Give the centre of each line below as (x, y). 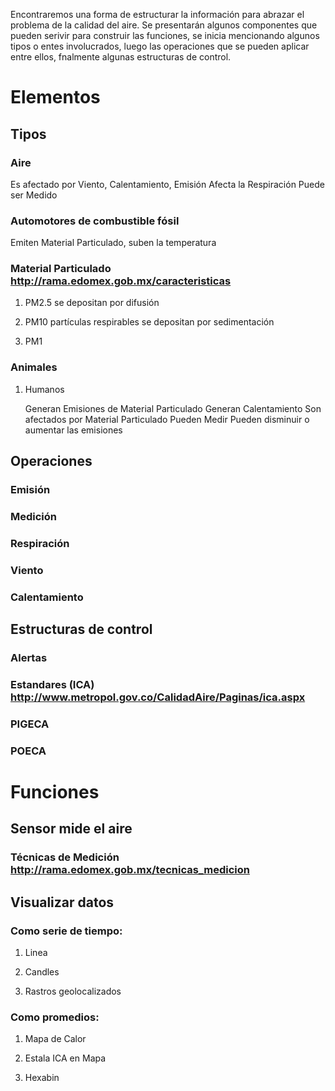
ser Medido (34, 195)
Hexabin (42, 1078)
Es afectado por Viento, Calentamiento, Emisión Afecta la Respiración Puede (167, 184)
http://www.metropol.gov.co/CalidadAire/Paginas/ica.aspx (158, 697)
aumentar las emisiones (73, 430)
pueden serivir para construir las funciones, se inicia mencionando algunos (165, 35)
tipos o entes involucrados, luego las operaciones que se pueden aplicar (160, 46)
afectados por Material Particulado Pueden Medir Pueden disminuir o (167, 419)
